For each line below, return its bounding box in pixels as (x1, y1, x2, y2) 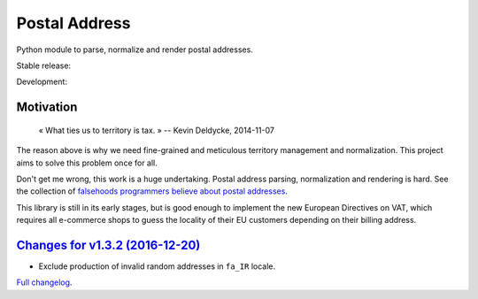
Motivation (16, 100, 78, 115)
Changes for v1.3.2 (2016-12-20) (16, 237, 201, 252)
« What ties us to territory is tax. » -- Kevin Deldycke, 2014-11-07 (38, 125, 274, 135)
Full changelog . (16, 277, 73, 287)
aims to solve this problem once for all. (16, 157, 158, 168)
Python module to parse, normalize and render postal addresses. (16, 44, 254, 55)
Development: (16, 76, 68, 88)
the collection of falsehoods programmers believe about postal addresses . (16, 186, 288, 196)
